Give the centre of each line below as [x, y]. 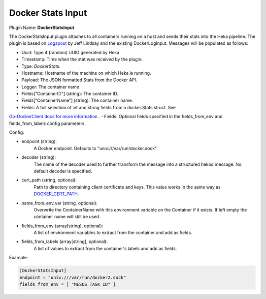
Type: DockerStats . [41, 66]
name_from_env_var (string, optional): [60, 203]
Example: [18, 258]
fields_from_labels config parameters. [48, 123]
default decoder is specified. [63, 171]
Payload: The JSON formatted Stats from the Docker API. [79, 80]
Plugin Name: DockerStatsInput [42, 28]
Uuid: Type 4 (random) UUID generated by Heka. [71, 52]
